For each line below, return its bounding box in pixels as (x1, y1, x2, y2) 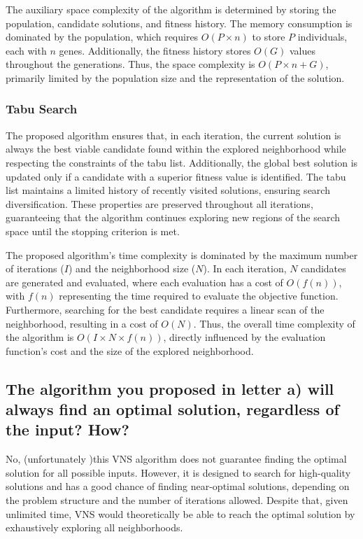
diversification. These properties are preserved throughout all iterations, (6, 196, 313, 211)
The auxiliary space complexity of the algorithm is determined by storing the (6, 2, 336, 16)
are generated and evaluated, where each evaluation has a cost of (6, 274, 283, 289)
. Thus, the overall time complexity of (193, 316, 355, 330)
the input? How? (6, 419, 129, 440)
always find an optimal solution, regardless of (6, 398, 339, 420)
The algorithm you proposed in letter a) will (6, 377, 334, 399)
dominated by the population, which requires (6, 29, 199, 44)
